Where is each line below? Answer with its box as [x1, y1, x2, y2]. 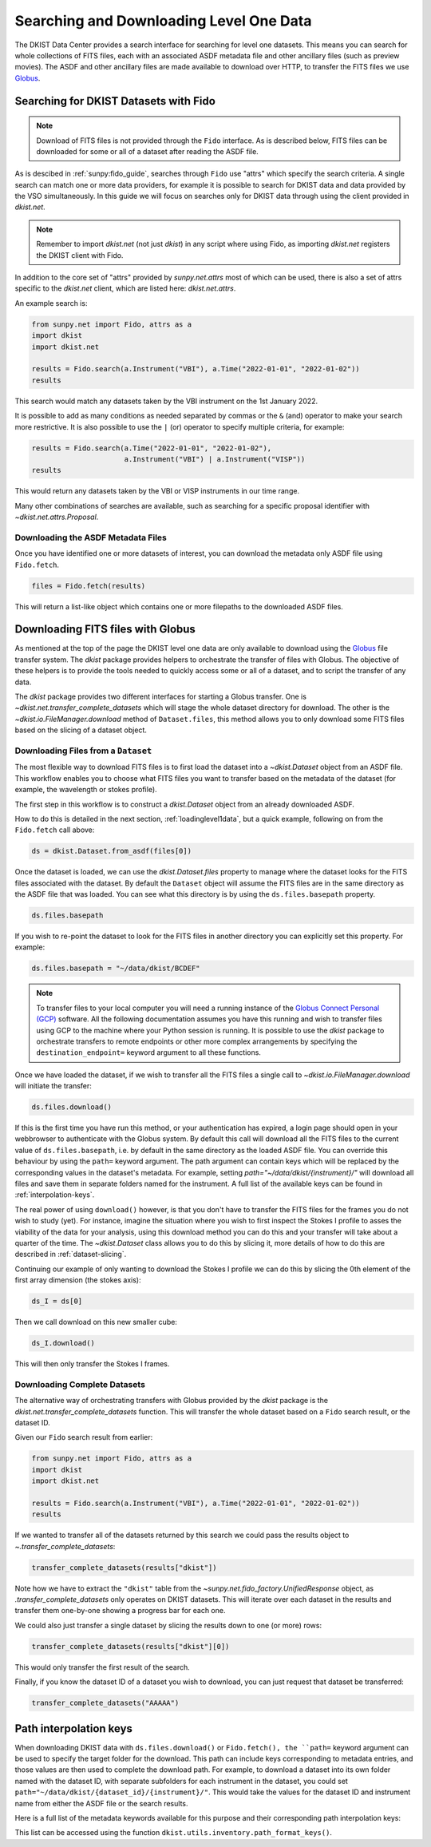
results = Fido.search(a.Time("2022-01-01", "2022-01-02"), [31, 443, 272, 453]
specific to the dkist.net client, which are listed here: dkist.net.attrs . [14, 283, 236, 293]
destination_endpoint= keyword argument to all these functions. [36, 1048, 261, 1057]
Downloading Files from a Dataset [14, 745, 152, 756]
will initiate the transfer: [14, 1081, 92, 1091]
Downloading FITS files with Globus [14, 623, 196, 636]
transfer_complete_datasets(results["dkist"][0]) [31, 1642, 230, 1651]
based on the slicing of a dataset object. [14, 725, 148, 735]
